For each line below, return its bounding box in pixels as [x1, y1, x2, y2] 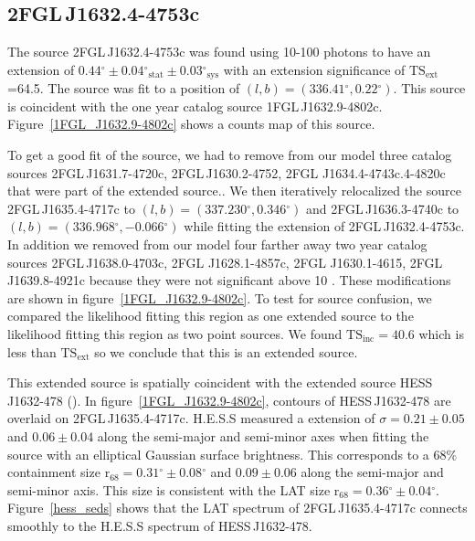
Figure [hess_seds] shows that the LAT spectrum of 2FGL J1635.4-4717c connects [7, 498, 468, 517]
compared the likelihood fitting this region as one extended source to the [7, 306, 414, 325]
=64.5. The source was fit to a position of [7, 79, 240, 98]
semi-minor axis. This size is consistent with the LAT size [7, 480, 331, 499]
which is [418, 324, 464, 343]
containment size [7, 462, 100, 482]
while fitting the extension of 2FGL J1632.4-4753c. [184, 217, 465, 236]
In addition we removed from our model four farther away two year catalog [7, 235, 427, 253]
